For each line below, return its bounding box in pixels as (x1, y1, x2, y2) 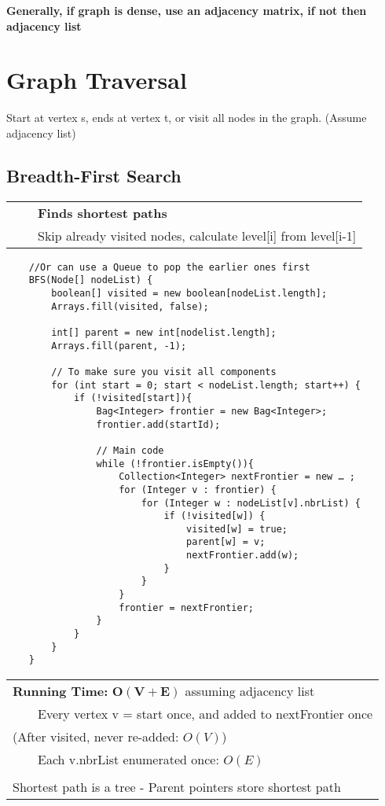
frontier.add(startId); (96, 418, 221, 430)
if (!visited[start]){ (73, 392, 192, 404)
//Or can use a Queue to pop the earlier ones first (28, 261, 310, 273)
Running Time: (13, 682, 108, 701)
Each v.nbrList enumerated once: (38, 750, 219, 769)
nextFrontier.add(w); (186, 550, 299, 561)
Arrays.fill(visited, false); (51, 300, 209, 312)
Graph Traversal (6, 64, 187, 96)
